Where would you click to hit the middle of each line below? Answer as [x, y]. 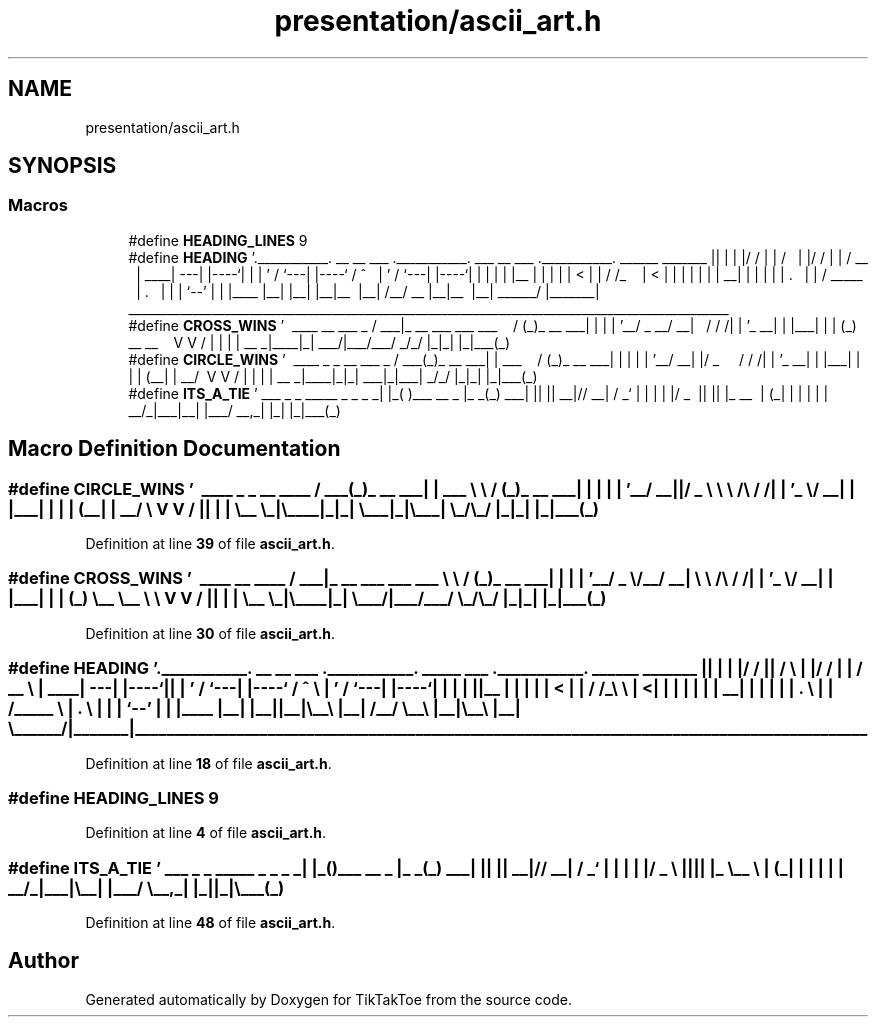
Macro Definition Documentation [174, 449]
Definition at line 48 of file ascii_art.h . [210, 923]
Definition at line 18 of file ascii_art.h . [208, 763]
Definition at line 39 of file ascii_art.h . [210, 544]
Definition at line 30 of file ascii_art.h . [210, 633]
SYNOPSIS [62, 166]
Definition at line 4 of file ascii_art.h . [206, 833]
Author [43, 961]
